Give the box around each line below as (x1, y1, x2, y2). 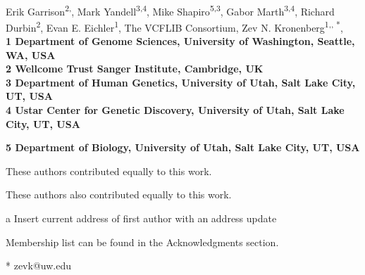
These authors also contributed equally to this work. (6, 187, 232, 202)
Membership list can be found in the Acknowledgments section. (6, 234, 279, 249)
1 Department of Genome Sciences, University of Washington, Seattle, (6, 34, 355, 49)
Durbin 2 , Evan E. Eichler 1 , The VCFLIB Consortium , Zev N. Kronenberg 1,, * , (6, 18, 343, 34)
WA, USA (6, 47, 56, 62)
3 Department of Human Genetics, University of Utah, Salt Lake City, (6, 75, 356, 89)
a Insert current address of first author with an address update (6, 211, 277, 226)
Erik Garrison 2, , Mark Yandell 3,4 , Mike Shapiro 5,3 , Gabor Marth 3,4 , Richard (6, 1, 335, 18)
